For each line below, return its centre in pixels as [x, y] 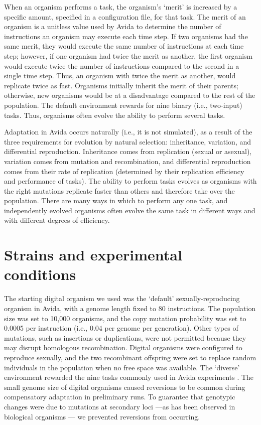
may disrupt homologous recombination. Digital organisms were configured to [123, 347]
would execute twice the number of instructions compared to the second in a [122, 65]
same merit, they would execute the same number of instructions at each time [124, 46]
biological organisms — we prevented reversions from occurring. [102, 416]
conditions [40, 274]
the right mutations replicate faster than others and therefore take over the [119, 190]
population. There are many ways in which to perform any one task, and [116, 200]
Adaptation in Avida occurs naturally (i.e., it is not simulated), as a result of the [128, 132]
